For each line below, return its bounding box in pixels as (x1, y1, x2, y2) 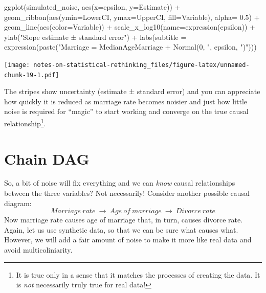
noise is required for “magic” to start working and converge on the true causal (4, 106, 249, 117)
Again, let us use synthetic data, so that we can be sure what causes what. (4, 224, 238, 235)
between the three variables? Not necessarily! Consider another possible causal (4, 188, 250, 198)
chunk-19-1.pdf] (4, 71, 59, 79)
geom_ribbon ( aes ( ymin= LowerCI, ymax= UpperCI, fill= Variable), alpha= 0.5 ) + (4, 11, 260, 22)
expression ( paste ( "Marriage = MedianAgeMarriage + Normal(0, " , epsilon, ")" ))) (4, 41, 257, 52)
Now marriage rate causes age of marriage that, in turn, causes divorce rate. (4, 214, 243, 225)
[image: (4, 61, 30, 69)
